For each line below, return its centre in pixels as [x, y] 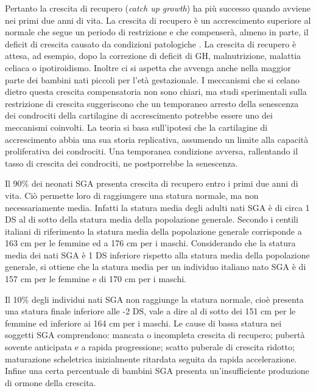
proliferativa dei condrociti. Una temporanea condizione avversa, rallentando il [152, 151]
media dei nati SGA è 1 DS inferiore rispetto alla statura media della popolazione [157, 254]
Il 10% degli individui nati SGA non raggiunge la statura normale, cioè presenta [154, 299]
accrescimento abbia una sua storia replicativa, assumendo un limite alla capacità [157, 139]
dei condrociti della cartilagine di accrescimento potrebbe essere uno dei [139, 115]
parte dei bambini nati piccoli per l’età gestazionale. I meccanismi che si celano [153, 79]
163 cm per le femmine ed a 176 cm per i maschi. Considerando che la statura [150, 243]
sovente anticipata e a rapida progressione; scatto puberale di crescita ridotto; [150, 347]
